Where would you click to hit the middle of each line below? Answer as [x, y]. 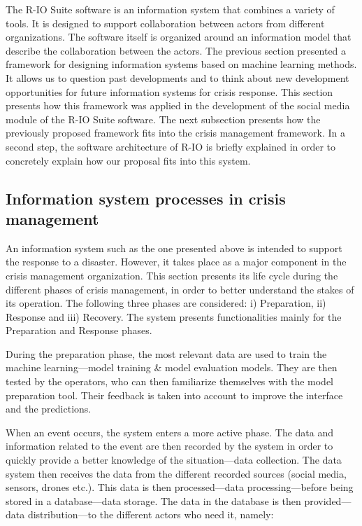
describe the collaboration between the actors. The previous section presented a [176, 50]
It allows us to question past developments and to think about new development [178, 77]
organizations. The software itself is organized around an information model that [179, 37]
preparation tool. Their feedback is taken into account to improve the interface [174, 395]
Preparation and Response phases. [79, 330]
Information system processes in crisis [146, 198]
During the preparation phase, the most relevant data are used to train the [166, 353]
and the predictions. [49, 409]
